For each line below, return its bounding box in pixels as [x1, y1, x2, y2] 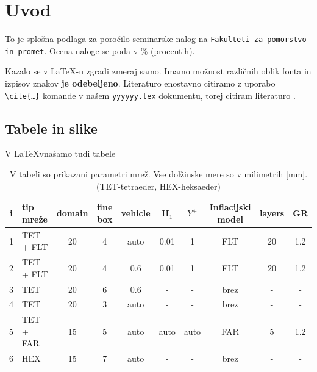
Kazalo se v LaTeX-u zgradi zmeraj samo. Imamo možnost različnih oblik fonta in [5, 65, 312, 77]
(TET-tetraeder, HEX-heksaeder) [96, 179, 221, 192]
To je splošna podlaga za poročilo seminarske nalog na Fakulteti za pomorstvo [5, 32, 307, 45]
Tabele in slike [5, 118, 98, 137]
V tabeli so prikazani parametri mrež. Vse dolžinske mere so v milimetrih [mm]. [9, 168, 308, 181]
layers [259, 207, 285, 220]
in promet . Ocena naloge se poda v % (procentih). [5, 44, 195, 57]
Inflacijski [209, 201, 251, 213]
